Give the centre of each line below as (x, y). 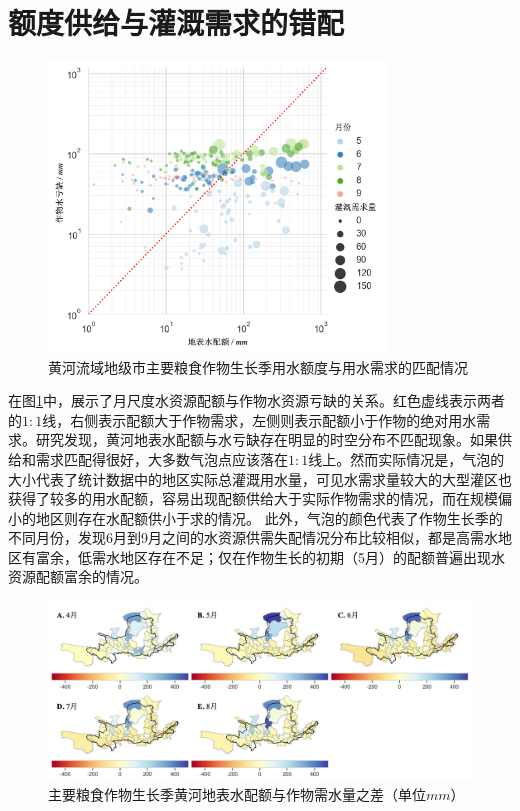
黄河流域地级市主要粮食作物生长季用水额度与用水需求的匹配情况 (258, 366)
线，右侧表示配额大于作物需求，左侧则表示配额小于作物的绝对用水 (259, 419)
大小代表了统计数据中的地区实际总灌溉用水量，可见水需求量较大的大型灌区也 (260, 478)
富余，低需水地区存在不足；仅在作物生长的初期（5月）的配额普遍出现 (263, 556)
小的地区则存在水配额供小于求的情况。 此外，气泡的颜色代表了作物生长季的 (255, 517)
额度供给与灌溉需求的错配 (176, 22)
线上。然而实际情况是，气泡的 (406, 458)
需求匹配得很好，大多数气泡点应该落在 (161, 458)
